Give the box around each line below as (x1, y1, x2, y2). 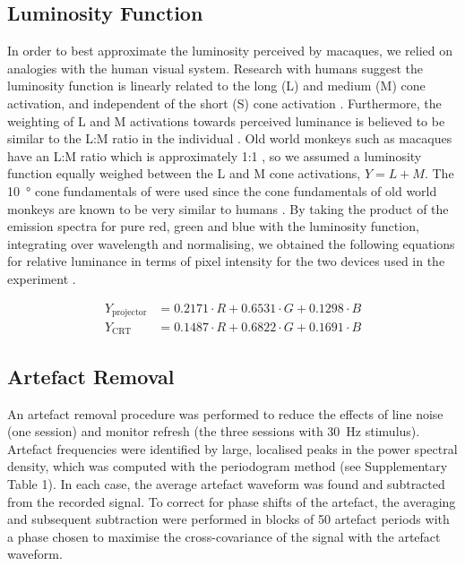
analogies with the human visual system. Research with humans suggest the (7, 58, 423, 77)
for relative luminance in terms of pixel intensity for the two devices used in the (7, 252, 445, 270)
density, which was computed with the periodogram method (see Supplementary (7, 457, 448, 476)
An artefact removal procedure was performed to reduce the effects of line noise (7, 404, 443, 423)
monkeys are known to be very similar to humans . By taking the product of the (7, 199, 449, 218)
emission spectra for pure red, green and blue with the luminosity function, (7, 217, 419, 236)
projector (112, 307, 147, 317)
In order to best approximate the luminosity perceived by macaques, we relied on (7, 41, 453, 60)
